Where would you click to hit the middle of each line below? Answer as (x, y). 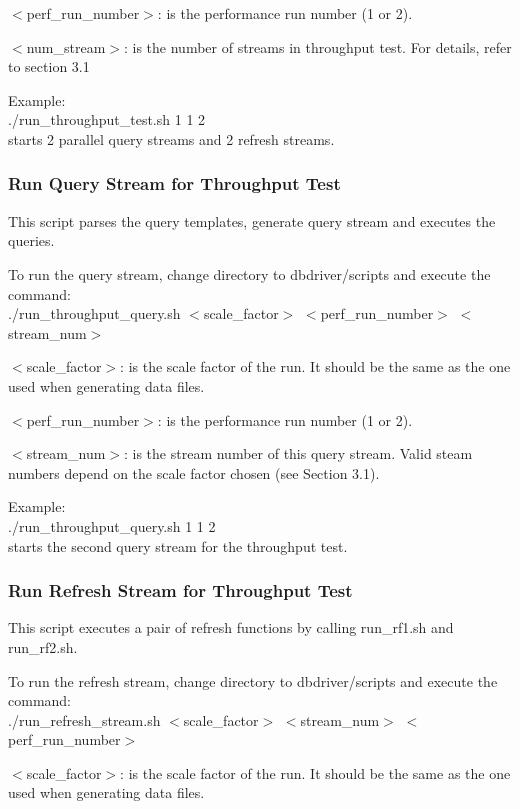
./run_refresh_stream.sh (84, 719)
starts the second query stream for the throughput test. (178, 545)
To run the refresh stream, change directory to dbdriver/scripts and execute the (253, 680)
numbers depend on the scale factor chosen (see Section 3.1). (194, 472)
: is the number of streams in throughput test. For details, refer (317, 46)
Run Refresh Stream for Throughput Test (180, 590)
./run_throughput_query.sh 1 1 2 (112, 525)
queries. (31, 240)
